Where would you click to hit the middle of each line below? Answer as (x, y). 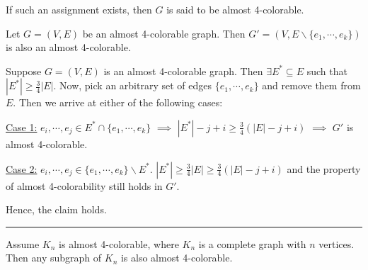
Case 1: (22, 126)
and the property (324, 168)
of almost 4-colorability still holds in (84, 185)
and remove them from (311, 85)
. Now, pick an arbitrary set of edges (132, 85)
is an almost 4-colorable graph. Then (183, 71)
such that (327, 71)
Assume (23, 243)
